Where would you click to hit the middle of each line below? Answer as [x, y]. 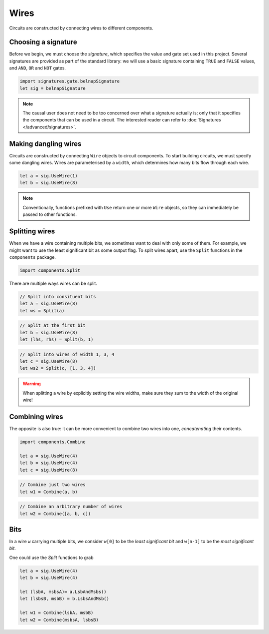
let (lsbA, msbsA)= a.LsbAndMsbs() [63, 592]
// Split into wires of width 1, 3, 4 [67, 354]
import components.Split [50, 270]
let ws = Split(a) [42, 311]
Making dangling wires [45, 144]
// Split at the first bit [53, 325]
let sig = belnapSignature [53, 88]
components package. [33, 257]
